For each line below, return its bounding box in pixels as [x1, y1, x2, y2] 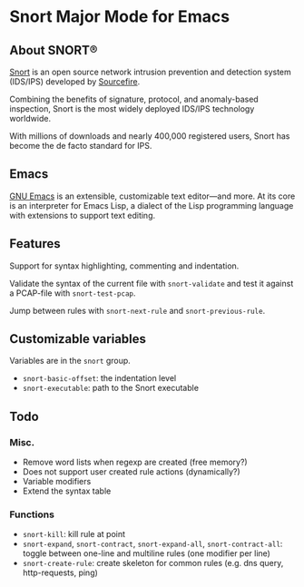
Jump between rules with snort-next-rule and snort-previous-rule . [9, 305, 266, 316]
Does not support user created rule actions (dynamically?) [22, 466, 240, 477]
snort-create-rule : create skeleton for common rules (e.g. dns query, [22, 558, 284, 569]
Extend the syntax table [22, 485, 112, 496]
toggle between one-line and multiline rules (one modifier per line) [22, 548, 270, 559]
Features [9, 236, 61, 251]
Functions [9, 508, 54, 521]
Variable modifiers [22, 476, 92, 487]
